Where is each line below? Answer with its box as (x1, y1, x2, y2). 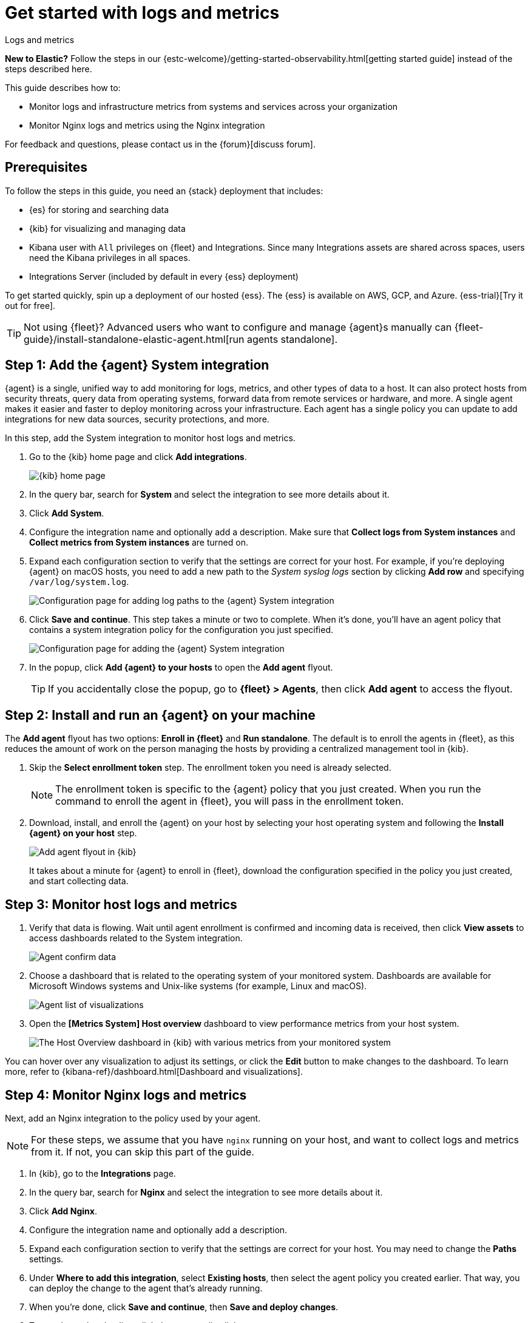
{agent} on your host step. (29, 828, 137, 839)
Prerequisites (5, 160, 87, 175)
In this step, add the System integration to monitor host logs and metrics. (5, 433, 296, 444)
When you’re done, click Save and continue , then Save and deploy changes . (29, 1301, 339, 1312)
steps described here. (5, 63, 92, 74)
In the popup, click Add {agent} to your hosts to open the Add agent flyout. (29, 662, 333, 673)
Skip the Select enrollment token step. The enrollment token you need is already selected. (29, 762, 391, 773)
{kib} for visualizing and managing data (29, 223, 186, 234)
